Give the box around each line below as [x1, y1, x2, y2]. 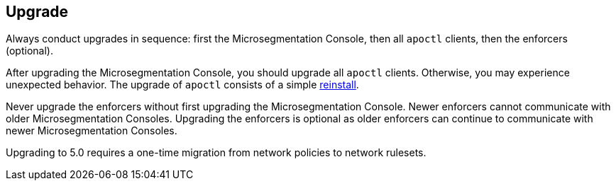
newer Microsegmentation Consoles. [6, 124, 177, 137]
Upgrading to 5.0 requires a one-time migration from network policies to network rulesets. [6, 146, 427, 159]
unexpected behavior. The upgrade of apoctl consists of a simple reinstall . [6, 79, 359, 91]
